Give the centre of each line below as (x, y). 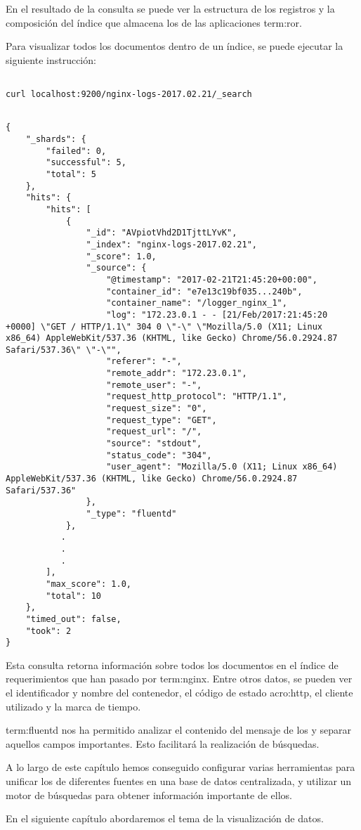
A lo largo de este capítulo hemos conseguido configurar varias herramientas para (180, 767)
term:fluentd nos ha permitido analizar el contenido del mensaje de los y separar (179, 730)
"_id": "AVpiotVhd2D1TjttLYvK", (162, 233)
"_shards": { (56, 139)
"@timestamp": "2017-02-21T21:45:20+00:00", (212, 279)
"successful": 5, (86, 163)
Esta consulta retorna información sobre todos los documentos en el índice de (172, 664)
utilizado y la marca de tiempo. (73, 706)
